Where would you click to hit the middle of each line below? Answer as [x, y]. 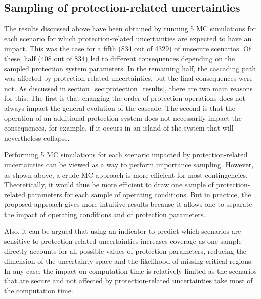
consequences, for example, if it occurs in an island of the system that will [119, 128]
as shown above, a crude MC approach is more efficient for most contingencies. [126, 174]
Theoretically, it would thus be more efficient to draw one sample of [109, 184]
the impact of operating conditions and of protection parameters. [105, 214]
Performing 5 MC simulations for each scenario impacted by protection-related [126, 155]
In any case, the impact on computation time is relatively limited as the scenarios [130, 270]
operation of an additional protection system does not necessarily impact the [123, 118]
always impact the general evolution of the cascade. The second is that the [120, 108]
